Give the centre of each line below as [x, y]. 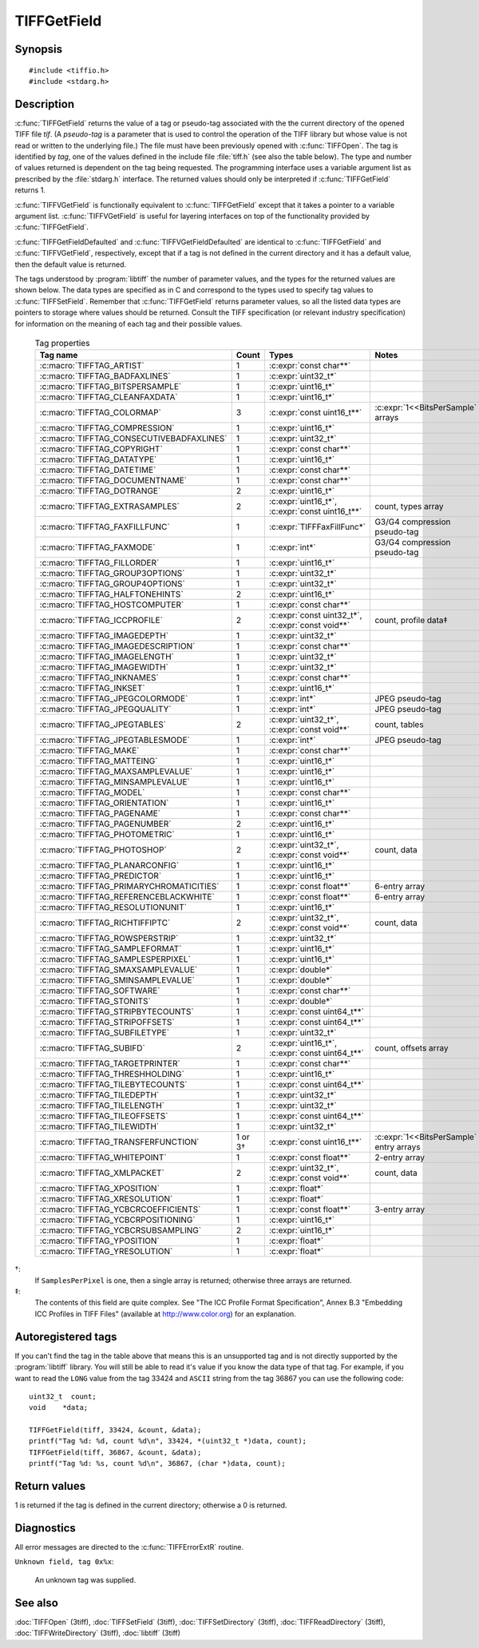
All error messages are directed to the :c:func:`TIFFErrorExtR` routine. [129, 1547]
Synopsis [39, 49]
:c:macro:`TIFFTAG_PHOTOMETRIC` [107, 835]
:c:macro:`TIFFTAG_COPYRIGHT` [101, 449]
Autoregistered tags [66, 1337]
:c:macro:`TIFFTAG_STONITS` [95, 1001]
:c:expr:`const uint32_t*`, [315, 615]
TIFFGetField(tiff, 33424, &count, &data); [115, 1430]
